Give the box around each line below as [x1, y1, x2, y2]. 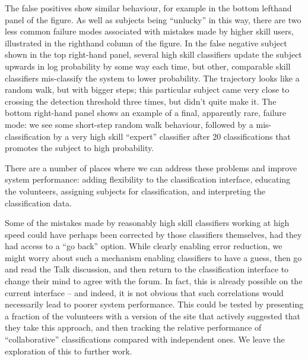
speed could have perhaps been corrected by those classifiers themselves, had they [5, 228, 302, 240]
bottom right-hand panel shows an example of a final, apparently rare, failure [5, 106, 287, 119]
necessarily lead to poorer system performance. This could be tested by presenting [5, 298, 304, 310]
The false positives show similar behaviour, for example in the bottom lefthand [5, 2, 292, 14]
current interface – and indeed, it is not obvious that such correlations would [5, 286, 284, 299]
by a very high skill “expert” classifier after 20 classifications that [53, 130, 291, 142]
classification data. [5, 196, 72, 209]
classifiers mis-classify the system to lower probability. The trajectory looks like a [5, 71, 300, 84]
